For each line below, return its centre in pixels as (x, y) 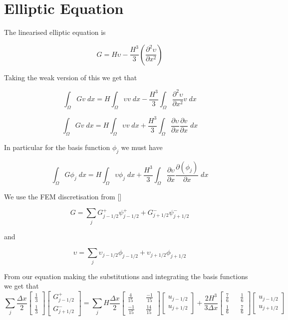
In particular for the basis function (57, 147)
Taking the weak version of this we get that (71, 77)
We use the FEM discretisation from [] (63, 196)
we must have (142, 147)
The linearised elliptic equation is (55, 32)
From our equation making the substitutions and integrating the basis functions (126, 276)
